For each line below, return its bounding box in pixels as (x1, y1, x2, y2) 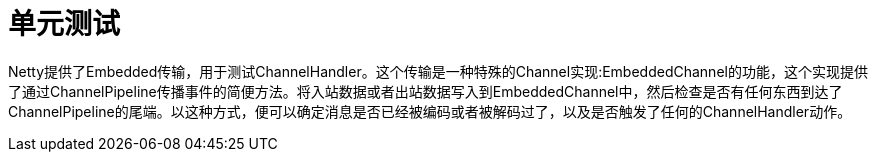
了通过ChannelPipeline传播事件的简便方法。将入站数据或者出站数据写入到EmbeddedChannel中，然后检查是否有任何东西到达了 (8, 82, 843, 100)
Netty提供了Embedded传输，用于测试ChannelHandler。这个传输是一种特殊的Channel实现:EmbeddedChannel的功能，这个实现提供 (8, 62, 868, 80)
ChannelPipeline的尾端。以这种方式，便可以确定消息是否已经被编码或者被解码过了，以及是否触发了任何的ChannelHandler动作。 (8, 102, 852, 120)
